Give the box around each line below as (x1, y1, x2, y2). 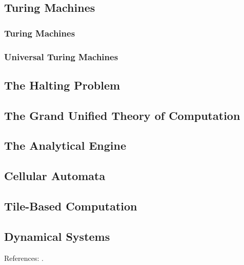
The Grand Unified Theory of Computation (4, 107, 240, 123)
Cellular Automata (4, 168, 106, 184)
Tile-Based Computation (4, 198, 137, 214)
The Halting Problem (4, 77, 120, 93)
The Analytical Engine (4, 137, 127, 153)
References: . (4, 252, 44, 263)
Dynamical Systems (4, 228, 110, 244)
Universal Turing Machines (4, 50, 118, 63)
